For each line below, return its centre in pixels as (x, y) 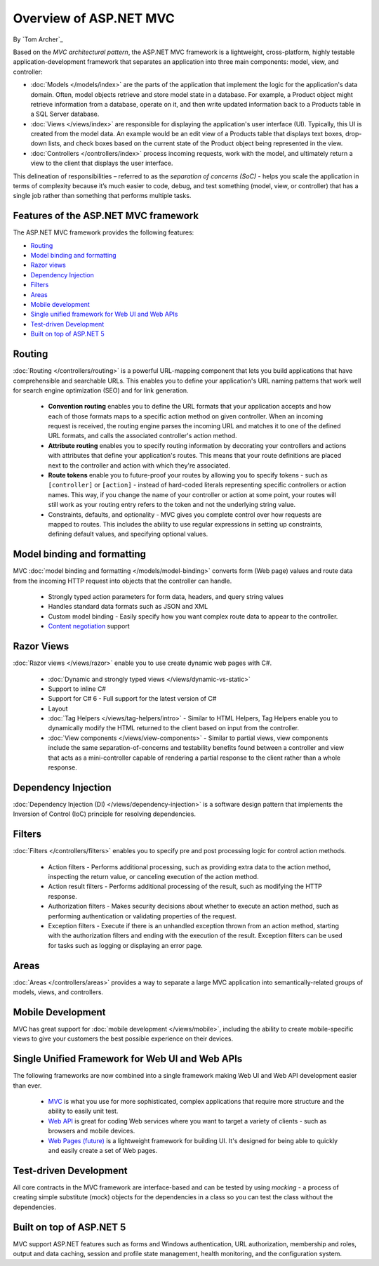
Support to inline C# (77, 689)
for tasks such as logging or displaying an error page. (125, 945)
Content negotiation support (89, 626)
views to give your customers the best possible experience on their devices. (123, 1038)
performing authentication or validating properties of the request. (142, 916)
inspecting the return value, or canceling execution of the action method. (153, 877)
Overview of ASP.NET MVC (94, 18)
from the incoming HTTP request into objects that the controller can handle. (122, 581)
